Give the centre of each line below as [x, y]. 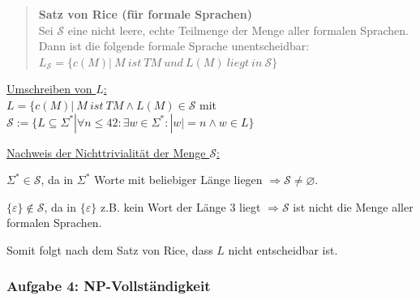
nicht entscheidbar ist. [283, 249]
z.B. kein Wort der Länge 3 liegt [180, 206]
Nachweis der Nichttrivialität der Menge [106, 152]
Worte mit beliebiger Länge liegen [178, 180]
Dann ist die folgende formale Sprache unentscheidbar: [174, 46]
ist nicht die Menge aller [353, 206]
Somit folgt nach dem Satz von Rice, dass [110, 249]
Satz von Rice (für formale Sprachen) [145, 14]
